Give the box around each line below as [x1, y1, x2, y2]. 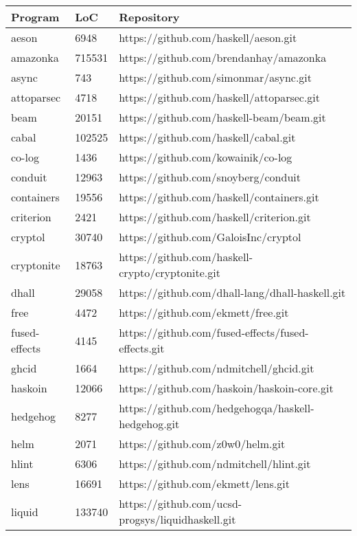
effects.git [119, 340, 165, 356]
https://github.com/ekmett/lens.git [119, 476, 290, 491]
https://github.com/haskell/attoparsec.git [119, 89, 321, 105]
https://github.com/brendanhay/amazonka [119, 49, 327, 65]
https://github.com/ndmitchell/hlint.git [119, 456, 311, 471]
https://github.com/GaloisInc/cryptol [119, 229, 301, 245]
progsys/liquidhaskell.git [119, 511, 236, 527]
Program [11, 9, 60, 25]
